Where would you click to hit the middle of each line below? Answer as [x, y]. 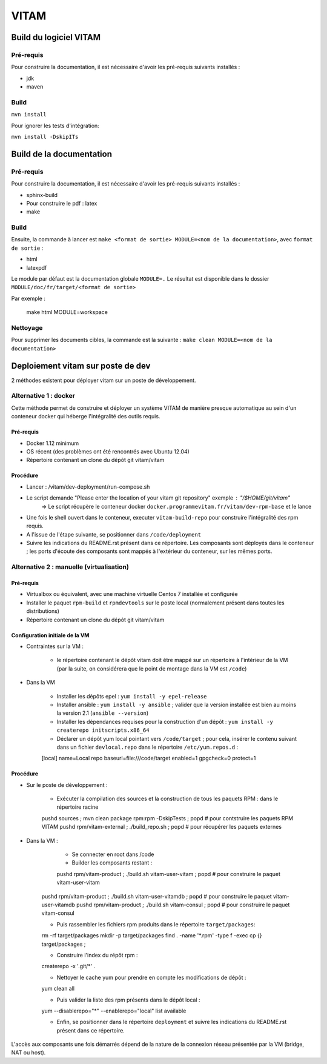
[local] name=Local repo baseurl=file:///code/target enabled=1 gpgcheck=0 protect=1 [149, 758]
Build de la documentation [61, 154]
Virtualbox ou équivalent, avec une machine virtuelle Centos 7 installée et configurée [132, 594]
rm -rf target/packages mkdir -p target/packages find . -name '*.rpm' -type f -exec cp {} [152, 935]
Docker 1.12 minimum [53, 443]
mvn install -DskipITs [45, 137]
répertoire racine [78, 807]
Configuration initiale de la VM [50, 635]
